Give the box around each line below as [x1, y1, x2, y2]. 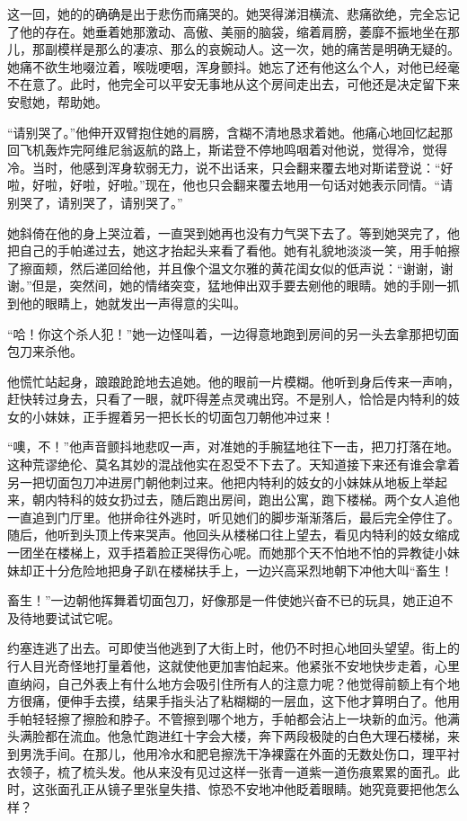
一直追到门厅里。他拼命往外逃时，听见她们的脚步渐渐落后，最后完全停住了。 [7, 507, 460, 526]
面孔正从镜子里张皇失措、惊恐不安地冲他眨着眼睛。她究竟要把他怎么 [57, 780, 460, 799]
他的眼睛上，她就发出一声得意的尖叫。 [19, 293, 246, 312]
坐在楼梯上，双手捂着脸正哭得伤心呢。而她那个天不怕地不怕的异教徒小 [31, 543, 447, 562]
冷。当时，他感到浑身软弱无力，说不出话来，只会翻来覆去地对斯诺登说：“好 [7, 157, 454, 176]
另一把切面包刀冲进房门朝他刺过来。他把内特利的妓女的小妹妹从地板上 [7, 472, 422, 491]
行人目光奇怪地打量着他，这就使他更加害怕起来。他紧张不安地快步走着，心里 [7, 656, 460, 674]
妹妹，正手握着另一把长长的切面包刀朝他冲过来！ [44, 406, 334, 425]
